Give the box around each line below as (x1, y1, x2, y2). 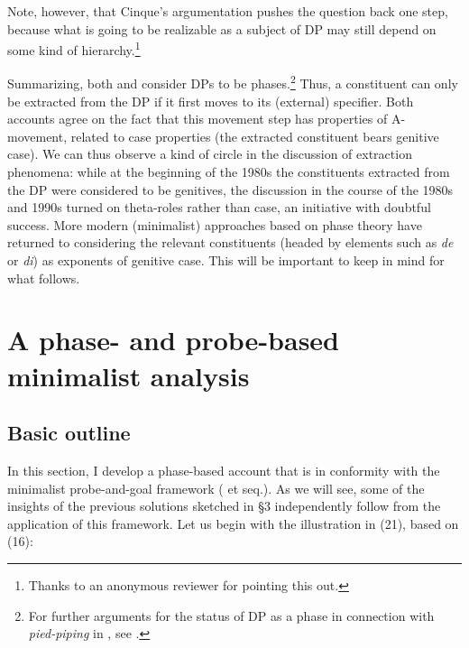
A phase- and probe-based (7, 321, 340, 358)
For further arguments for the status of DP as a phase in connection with (28, 606, 435, 625)
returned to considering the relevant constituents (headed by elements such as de (7, 233, 454, 252)
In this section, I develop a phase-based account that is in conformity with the (7, 460, 440, 479)
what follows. (7, 268, 80, 287)
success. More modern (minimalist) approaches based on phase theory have (7, 215, 422, 234)
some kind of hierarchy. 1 (7, 38, 141, 59)
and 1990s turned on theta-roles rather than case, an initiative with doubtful (7, 198, 431, 217)
